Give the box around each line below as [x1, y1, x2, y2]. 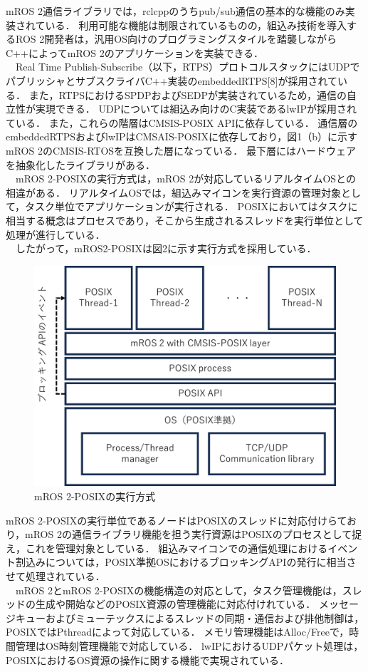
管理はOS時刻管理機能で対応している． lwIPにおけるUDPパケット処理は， [15, 638, 364, 653]
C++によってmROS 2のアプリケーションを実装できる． [6, 45, 264, 60]
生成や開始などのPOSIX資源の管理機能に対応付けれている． [35, 596, 316, 611]
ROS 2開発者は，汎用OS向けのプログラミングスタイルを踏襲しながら [15, 31, 337, 46]
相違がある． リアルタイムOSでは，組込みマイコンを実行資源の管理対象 [6, 185, 341, 200]
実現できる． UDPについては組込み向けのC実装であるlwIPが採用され [35, 101, 357, 116]
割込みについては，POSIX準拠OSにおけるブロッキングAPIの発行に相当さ [15, 554, 357, 569]
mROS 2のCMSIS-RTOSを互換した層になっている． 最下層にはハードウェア [6, 143, 357, 157]
